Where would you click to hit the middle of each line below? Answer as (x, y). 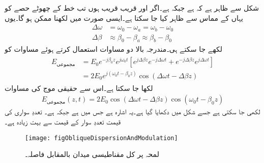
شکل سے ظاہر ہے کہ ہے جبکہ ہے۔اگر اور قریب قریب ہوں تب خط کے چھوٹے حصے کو (132, 8)
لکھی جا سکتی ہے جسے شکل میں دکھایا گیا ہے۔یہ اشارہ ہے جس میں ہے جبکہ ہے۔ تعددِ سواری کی (133, 111)
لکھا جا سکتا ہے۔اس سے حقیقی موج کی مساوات (79, 88)
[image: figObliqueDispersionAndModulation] (101, 138)
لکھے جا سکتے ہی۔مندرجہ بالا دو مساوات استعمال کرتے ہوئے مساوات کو (113, 48)
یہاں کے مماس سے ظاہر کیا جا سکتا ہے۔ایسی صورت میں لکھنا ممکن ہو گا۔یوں (124, 18)
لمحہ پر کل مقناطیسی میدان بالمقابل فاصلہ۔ (92, 154)
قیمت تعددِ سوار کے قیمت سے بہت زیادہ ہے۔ (63, 121)
